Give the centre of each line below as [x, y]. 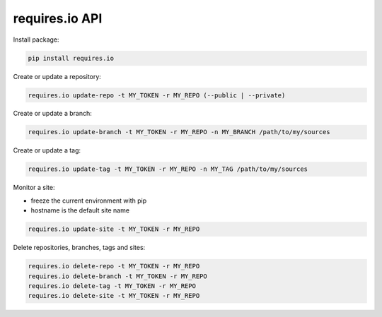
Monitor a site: [34, 188]
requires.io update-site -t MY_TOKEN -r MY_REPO [114, 229]
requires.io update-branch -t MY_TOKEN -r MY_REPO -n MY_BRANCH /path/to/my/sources [179, 132]
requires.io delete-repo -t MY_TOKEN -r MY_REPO [114, 266]
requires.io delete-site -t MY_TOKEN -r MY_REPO [114, 296]
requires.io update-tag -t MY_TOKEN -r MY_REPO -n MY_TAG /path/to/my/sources [168, 169]
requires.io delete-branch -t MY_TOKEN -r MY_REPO [118, 276]
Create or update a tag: [47, 150]
